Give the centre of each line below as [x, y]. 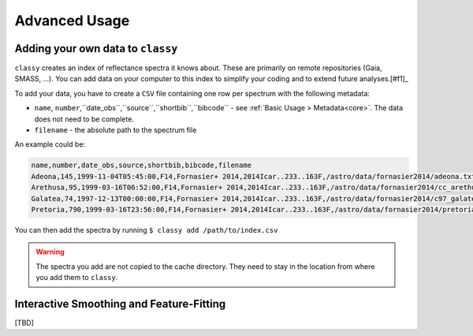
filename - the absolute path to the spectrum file [115, 130]
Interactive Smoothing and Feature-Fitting [120, 304]
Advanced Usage [72, 21]
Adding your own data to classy [96, 49]
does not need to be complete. [84, 119]
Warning [50, 252]
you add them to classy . [77, 278]
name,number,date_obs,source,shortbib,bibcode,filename [142, 165]
